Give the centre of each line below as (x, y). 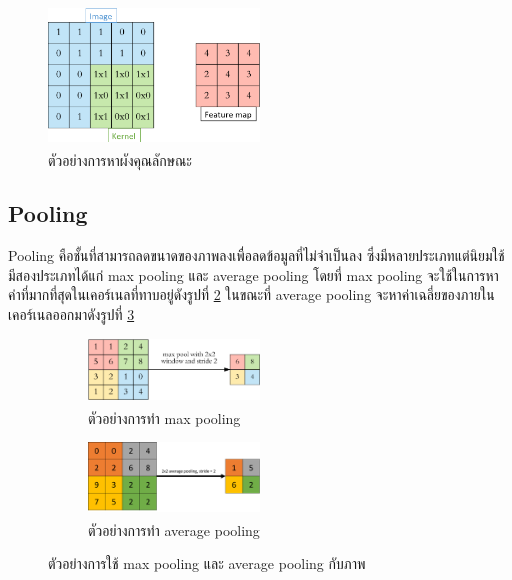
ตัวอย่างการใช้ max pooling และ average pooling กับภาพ (207, 563)
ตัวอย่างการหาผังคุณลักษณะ (120, 159)
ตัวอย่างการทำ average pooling (174, 529)
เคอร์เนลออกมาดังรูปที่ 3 (71, 314)
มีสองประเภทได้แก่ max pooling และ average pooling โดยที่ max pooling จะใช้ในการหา (253, 274)
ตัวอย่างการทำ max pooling (164, 417)
